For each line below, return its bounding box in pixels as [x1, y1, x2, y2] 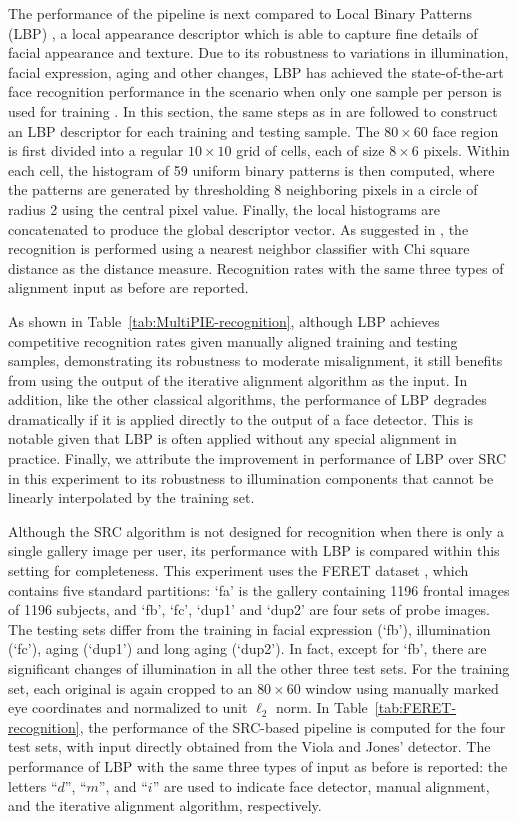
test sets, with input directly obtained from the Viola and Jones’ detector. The [8, 736, 491, 757]
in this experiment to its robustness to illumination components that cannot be [8, 467, 494, 488]
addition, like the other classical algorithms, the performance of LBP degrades [8, 389, 487, 410]
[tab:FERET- [374, 697, 457, 718]
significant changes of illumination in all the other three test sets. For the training [8, 658, 510, 678]
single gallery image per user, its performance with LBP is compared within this [8, 540, 500, 561]
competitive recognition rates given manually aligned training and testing [8, 330, 458, 351]
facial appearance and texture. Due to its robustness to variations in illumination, [8, 42, 509, 63]
